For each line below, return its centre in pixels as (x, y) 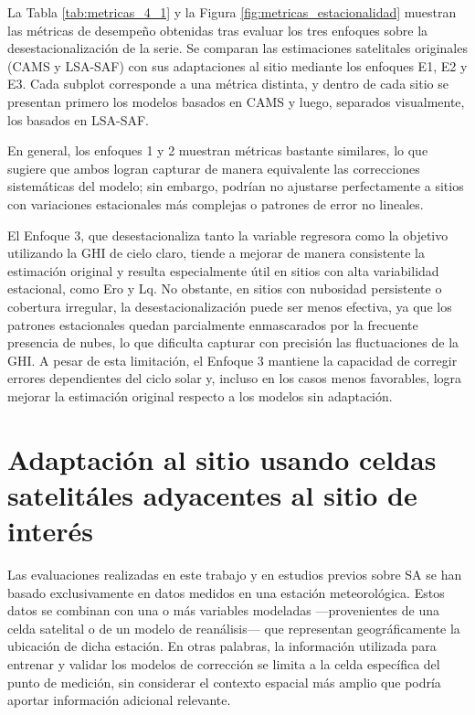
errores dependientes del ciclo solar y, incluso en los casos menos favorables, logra (235, 378)
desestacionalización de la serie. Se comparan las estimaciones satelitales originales (237, 48)
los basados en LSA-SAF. (79, 119)
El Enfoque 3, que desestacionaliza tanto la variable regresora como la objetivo (228, 235)
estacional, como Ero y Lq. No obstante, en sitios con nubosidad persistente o (225, 288)
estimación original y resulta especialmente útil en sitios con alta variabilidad (223, 270)
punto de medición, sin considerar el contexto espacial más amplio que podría (224, 682)
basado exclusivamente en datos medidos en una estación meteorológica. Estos (226, 592)
